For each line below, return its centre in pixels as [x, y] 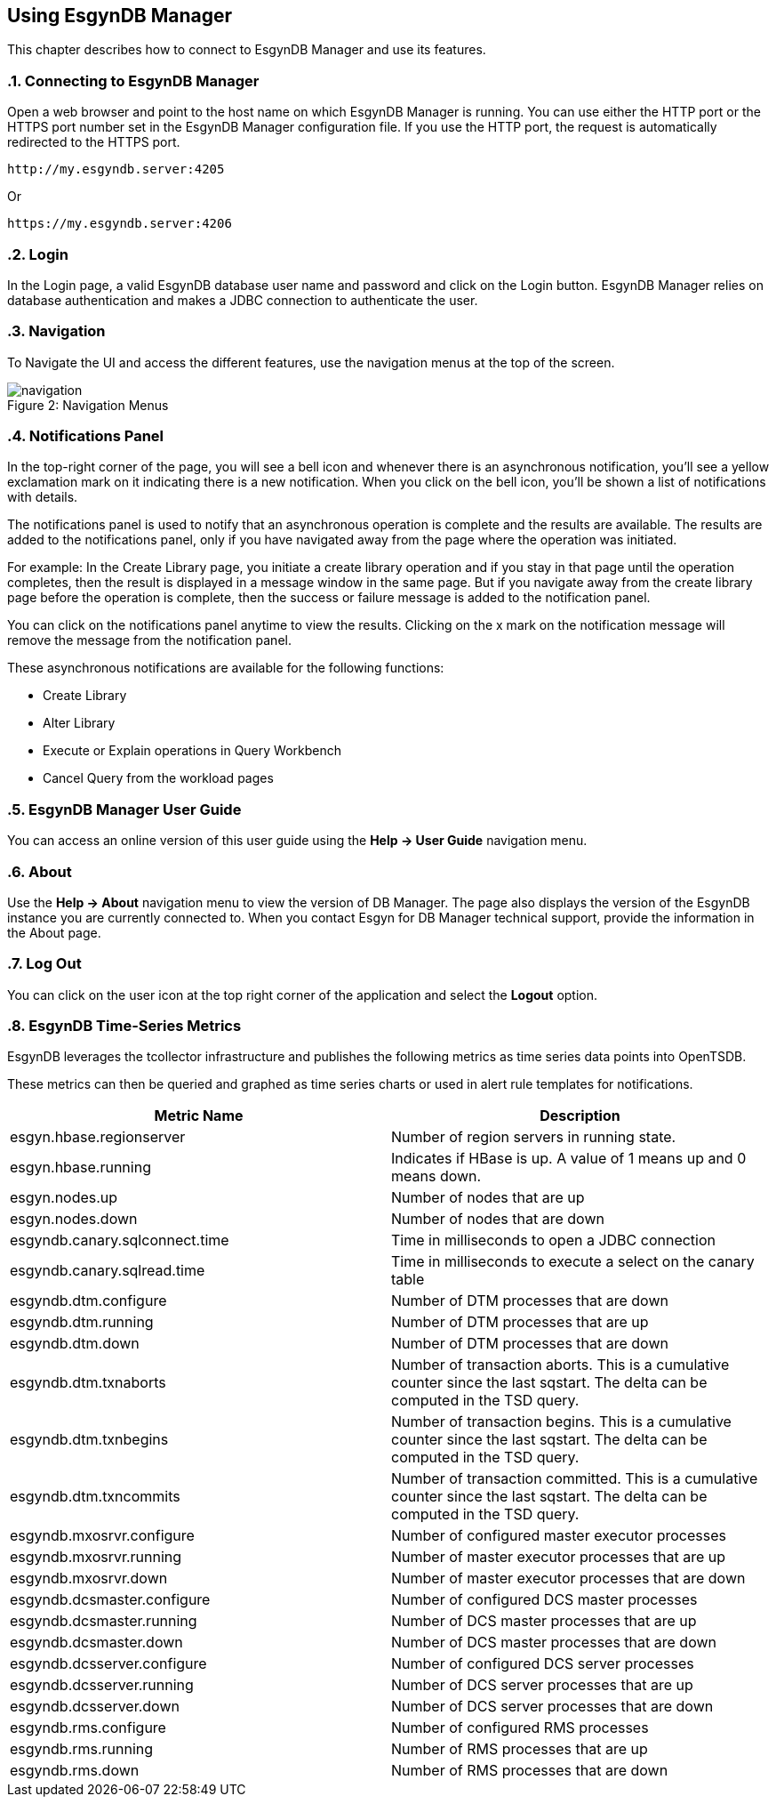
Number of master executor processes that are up [559, 1557]
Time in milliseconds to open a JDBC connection [554, 1240]
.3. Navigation [56, 331]
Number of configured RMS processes [520, 1728]
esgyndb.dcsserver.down [95, 1707]
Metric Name [199, 1116]
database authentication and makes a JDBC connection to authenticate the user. [243, 300]
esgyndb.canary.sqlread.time [108, 1271]
